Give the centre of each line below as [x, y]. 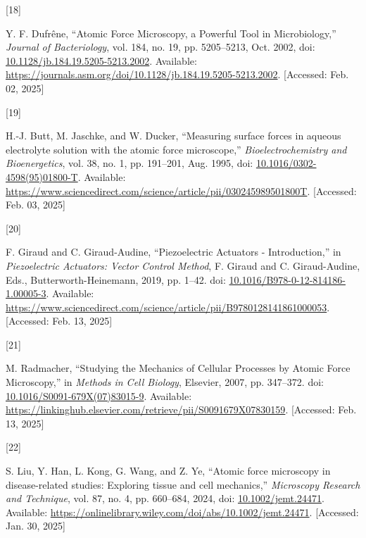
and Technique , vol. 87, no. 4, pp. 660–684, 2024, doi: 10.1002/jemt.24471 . [165, 498]
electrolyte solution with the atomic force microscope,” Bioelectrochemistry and [176, 149]
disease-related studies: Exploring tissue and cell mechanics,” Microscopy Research [183, 484]
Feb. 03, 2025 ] [36, 205]
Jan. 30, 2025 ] [36, 526]
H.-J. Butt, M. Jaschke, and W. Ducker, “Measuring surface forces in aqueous [173, 136]
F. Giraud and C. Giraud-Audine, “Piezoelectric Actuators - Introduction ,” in [173, 252]
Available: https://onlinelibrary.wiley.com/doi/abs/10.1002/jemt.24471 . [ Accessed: [182, 512]
